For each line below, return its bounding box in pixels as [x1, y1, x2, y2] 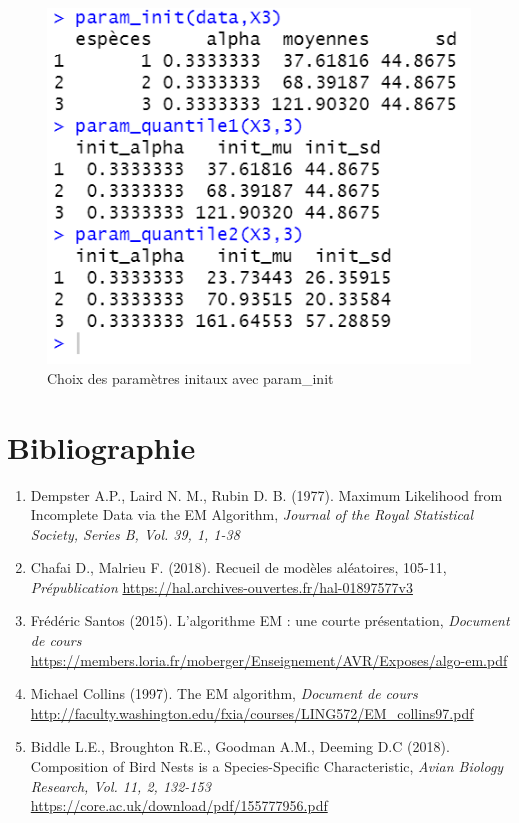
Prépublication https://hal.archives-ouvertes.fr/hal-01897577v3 [30, 576, 413, 597]
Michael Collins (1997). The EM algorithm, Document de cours [30, 683, 418, 704]
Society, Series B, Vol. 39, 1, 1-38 [30, 523, 240, 544]
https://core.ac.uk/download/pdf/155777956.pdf [30, 795, 328, 816]
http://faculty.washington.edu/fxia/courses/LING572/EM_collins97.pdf [30, 702, 474, 723]
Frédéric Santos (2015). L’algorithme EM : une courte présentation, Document [30, 610, 510, 631]
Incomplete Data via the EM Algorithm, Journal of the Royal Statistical [30, 504, 474, 525]
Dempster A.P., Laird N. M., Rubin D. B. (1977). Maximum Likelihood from [30, 484, 503, 505]
